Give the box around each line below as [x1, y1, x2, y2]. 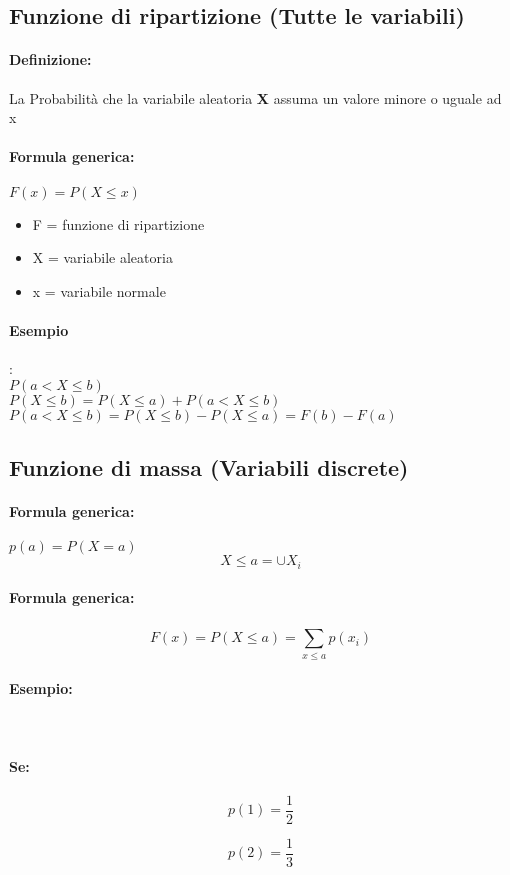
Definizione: [9, 49, 92, 70]
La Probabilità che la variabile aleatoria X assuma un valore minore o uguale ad [9, 87, 502, 108]
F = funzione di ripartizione [32, 213, 205, 234]
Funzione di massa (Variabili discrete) [9, 452, 409, 483]
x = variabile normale [32, 280, 166, 301]
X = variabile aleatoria [32, 247, 173, 268]
